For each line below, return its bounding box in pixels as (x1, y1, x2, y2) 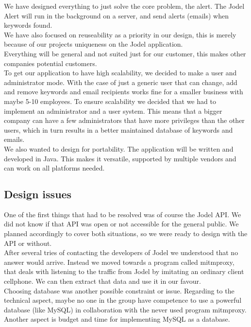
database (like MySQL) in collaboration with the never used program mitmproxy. (4, 304, 247, 314)
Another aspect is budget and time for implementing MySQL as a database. (4, 314, 230, 324)
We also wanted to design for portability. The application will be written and (4, 143, 234, 154)
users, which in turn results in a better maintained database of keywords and (4, 124, 233, 135)
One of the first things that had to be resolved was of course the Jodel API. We (4, 209, 241, 219)
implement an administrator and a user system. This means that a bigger (4, 105, 222, 116)
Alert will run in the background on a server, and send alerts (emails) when (4, 10, 229, 20)
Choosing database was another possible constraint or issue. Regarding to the (4, 285, 234, 295)
